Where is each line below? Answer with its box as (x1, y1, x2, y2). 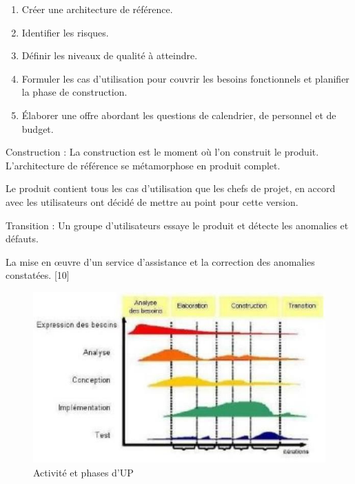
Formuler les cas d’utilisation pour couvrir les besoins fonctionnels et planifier (21, 71, 349, 85)
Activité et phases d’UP (33, 465, 134, 479)
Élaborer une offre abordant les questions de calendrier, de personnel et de (21, 107, 336, 122)
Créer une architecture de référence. (21, 2, 173, 16)
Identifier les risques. (21, 25, 109, 39)
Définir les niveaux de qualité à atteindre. (21, 48, 198, 63)
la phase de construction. (21, 85, 128, 99)
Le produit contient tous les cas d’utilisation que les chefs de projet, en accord (6, 181, 336, 196)
